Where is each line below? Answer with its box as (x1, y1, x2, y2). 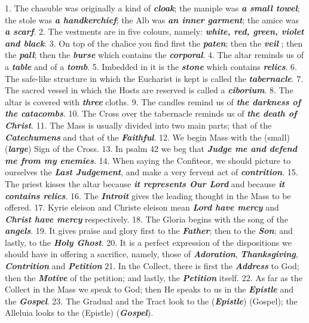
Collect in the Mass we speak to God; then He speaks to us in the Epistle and (5, 283, 293, 295)
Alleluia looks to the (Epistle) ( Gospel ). (5, 306, 154, 319)
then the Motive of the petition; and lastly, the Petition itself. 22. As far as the (5, 271, 302, 284)
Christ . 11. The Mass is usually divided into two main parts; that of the (5, 118, 272, 131)
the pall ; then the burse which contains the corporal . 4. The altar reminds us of (5, 48, 304, 61)
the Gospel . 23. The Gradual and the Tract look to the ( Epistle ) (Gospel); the (5, 294, 298, 307)
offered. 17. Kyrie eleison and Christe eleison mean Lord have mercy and (5, 201, 279, 214)
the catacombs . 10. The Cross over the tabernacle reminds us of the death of (5, 107, 297, 120)
